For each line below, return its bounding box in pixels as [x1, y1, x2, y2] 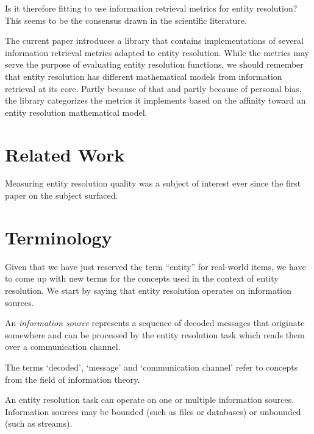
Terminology [5, 224, 112, 249]
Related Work [5, 141, 125, 166]
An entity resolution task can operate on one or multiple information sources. [5, 393, 294, 406]
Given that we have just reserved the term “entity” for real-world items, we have [5, 260, 306, 272]
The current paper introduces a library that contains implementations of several [5, 34, 304, 47]
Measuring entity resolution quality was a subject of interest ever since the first [5, 177, 301, 190]
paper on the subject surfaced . [5, 189, 118, 202]
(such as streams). [5, 417, 73, 430]
